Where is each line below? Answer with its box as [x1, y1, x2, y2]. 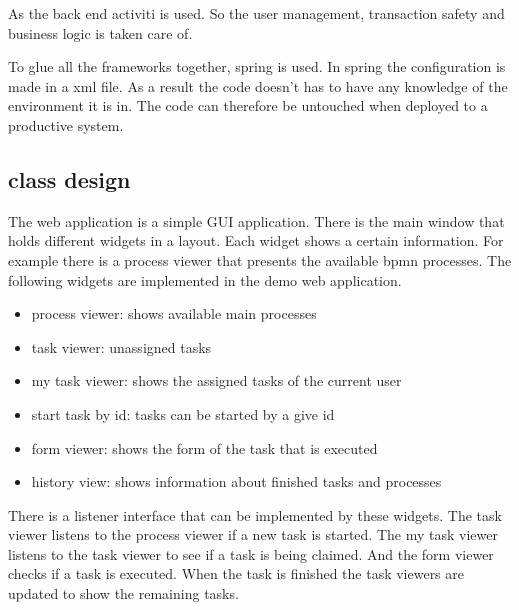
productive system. [8, 114, 124, 135]
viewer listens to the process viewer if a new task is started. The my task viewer [8, 524, 498, 545]
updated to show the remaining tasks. [8, 583, 239, 604]
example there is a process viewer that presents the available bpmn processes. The [8, 249, 512, 270]
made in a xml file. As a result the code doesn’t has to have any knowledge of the [8, 75, 508, 96]
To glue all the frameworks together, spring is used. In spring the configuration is [8, 56, 506, 77]
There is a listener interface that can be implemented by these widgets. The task [8, 504, 502, 525]
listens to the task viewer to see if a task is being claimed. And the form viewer [8, 543, 494, 564]
